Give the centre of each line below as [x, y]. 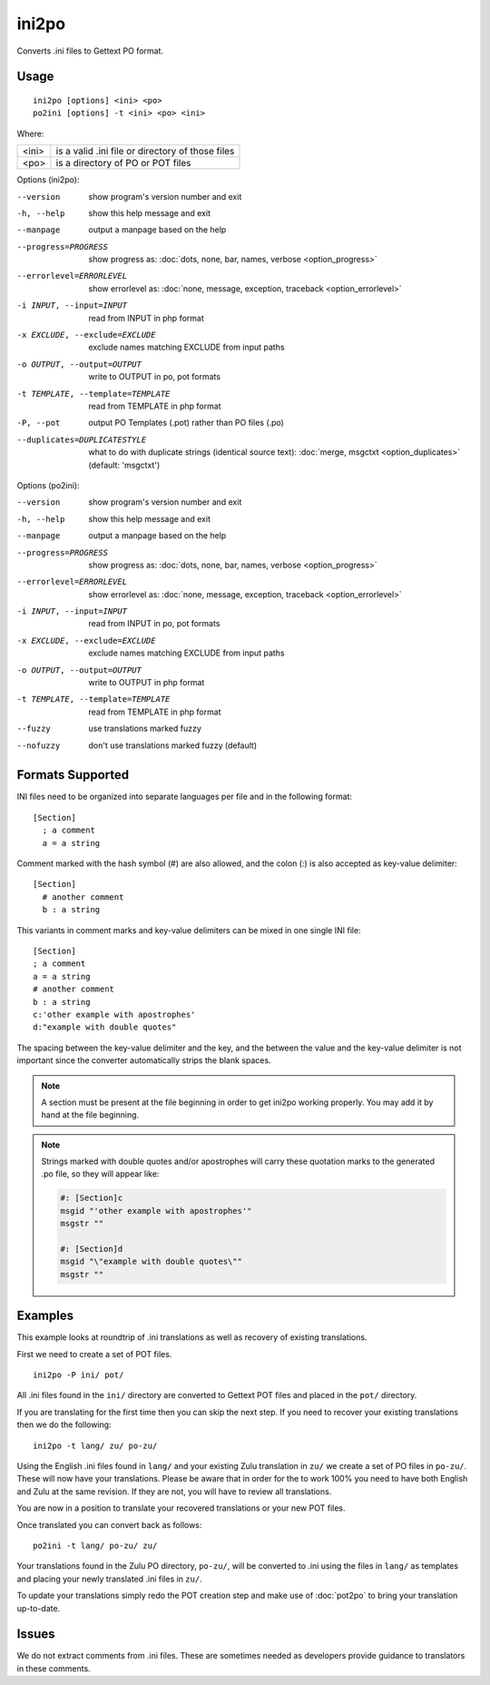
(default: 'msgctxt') [124, 465]
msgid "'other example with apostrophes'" [156, 1211]
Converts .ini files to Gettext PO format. [90, 51]
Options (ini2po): [48, 180]
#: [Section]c [92, 1198]
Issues [36, 1634]
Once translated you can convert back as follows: [109, 1524]
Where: [30, 133]
